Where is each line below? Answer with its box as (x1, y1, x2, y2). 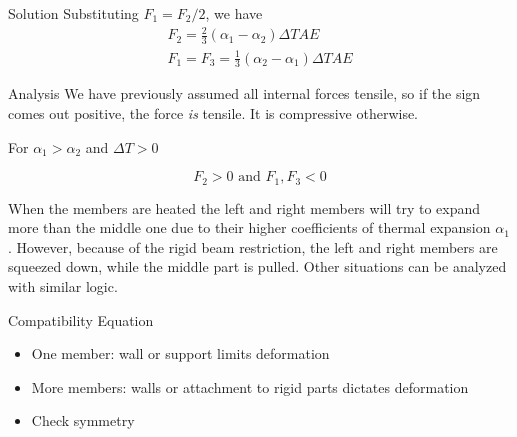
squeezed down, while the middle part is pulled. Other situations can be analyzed (8, 256, 507, 277)
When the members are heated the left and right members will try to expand (8, 197, 481, 218)
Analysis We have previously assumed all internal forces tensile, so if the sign (8, 83, 481, 104)
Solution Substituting (8, 3, 139, 23)
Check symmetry (31, 410, 135, 431)
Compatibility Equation (8, 309, 154, 330)
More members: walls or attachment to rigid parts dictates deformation (31, 376, 469, 397)
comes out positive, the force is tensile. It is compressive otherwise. (8, 102, 419, 123)
